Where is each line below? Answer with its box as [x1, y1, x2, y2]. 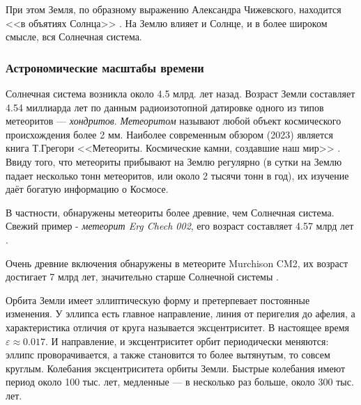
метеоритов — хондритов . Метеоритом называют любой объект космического [6, 113, 341, 128]
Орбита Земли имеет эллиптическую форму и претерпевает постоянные [6, 292, 310, 307]
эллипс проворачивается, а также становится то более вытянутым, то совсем [6, 347, 330, 362]
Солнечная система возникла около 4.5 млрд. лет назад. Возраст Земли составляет [6, 86, 355, 100]
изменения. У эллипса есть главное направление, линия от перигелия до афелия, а [6, 306, 355, 321]
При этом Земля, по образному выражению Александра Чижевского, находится [6, 2, 341, 16]
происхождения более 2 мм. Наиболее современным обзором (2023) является [6, 127, 333, 141]
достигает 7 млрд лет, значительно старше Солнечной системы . [6, 269, 279, 284]
